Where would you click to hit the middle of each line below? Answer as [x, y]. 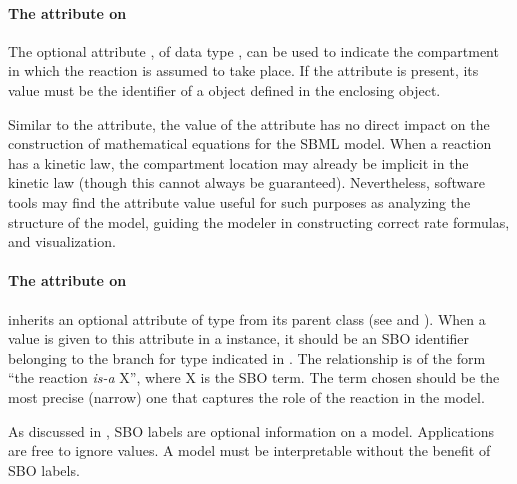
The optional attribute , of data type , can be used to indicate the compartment [253, 50]
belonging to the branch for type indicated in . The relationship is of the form [247, 357]
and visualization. [62, 241]
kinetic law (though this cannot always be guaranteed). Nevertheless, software [246, 182]
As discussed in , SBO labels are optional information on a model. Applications [251, 430]
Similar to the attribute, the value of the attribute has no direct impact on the [249, 123]
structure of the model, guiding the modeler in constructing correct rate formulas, [259, 221]
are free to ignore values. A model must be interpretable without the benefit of [249, 450]
